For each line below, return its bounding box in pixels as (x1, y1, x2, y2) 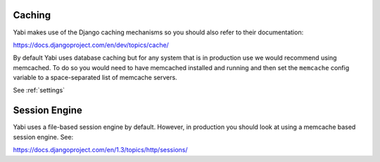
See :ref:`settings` (13, 86, 65, 95)
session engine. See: (13, 133, 74, 141)
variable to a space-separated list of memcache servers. (13, 74, 177, 82)
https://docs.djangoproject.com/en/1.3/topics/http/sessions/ (13, 146, 188, 154)
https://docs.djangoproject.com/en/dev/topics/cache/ (13, 41, 169, 49)
